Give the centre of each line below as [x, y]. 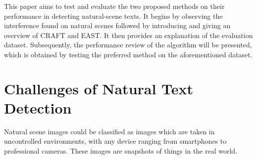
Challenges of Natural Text [99, 88]
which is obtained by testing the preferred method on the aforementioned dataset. [128, 54]
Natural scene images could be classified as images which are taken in [109, 131]
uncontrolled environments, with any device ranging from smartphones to [115, 141]
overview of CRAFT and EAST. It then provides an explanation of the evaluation [128, 35]
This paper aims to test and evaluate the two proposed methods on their [114, 6]
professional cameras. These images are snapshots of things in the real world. [121, 151]
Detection [38, 107]
